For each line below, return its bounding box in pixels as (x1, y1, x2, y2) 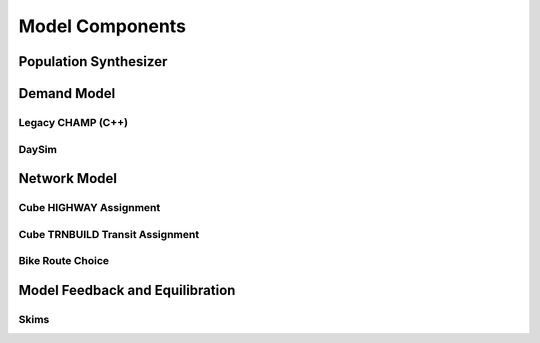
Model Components (18, 15, 187, 37)
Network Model (18, 170, 117, 187)
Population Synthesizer (18, 53, 168, 70)
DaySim (18, 142, 57, 156)
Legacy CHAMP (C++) (18, 115, 129, 129)
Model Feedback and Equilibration (18, 281, 236, 299)
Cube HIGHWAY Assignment (18, 201, 161, 215)
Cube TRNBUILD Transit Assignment (18, 227, 200, 241)
